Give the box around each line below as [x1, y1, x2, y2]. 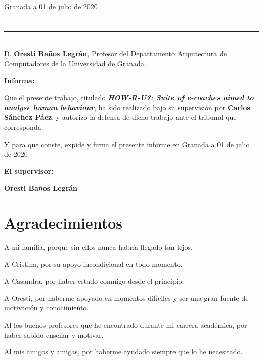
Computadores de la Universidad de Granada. [4, 58, 146, 68]
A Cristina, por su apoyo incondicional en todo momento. [4, 258, 183, 269]
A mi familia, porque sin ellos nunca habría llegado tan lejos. [4, 242, 193, 252]
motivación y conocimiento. [4, 302, 89, 313]
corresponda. [4, 121, 43, 132]
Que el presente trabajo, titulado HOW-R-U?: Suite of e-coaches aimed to [4, 92, 254, 103]
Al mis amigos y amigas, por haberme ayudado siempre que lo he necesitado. [4, 346, 243, 357]
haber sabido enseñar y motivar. [4, 329, 104, 340]
